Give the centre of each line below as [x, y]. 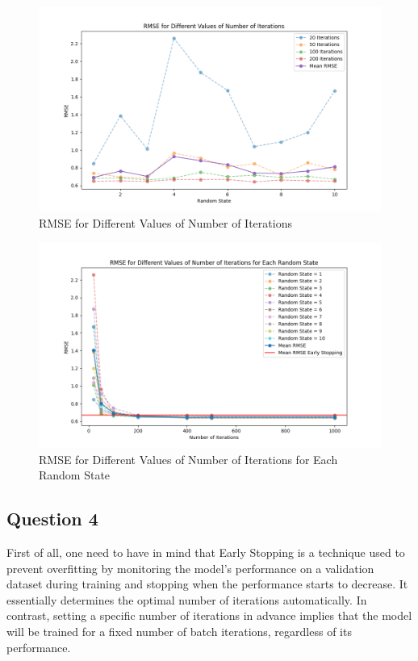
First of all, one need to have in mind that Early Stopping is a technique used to [206, 552]
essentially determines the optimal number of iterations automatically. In [187, 599]
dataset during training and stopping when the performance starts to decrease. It [207, 584]
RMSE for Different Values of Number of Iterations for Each [188, 459]
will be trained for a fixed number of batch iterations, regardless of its [179, 631]
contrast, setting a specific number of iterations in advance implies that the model [209, 615]
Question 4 [52, 519]
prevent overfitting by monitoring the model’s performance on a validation [190, 568]
